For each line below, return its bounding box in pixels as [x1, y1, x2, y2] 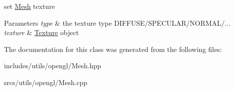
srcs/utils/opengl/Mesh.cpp [4, 77, 88, 87]
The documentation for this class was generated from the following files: [4, 44, 222, 54]
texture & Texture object [4, 27, 79, 38]
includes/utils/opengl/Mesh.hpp [4, 60, 101, 71]
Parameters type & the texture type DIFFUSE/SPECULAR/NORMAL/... [4, 17, 231, 28]
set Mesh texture [4, 1, 55, 11]
